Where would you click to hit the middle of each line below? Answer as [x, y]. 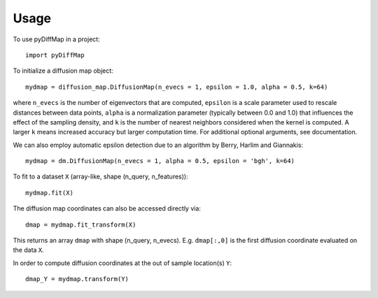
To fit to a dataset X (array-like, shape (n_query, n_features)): [100, 177]
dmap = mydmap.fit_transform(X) [81, 225]
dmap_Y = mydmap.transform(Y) [77, 279]
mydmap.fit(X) [49, 193]
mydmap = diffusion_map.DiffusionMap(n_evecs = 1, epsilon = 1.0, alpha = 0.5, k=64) [177, 87]
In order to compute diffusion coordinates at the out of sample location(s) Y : [122, 263]
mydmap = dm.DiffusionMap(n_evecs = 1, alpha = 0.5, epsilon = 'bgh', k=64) [160, 161]
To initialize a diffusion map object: [63, 71]
